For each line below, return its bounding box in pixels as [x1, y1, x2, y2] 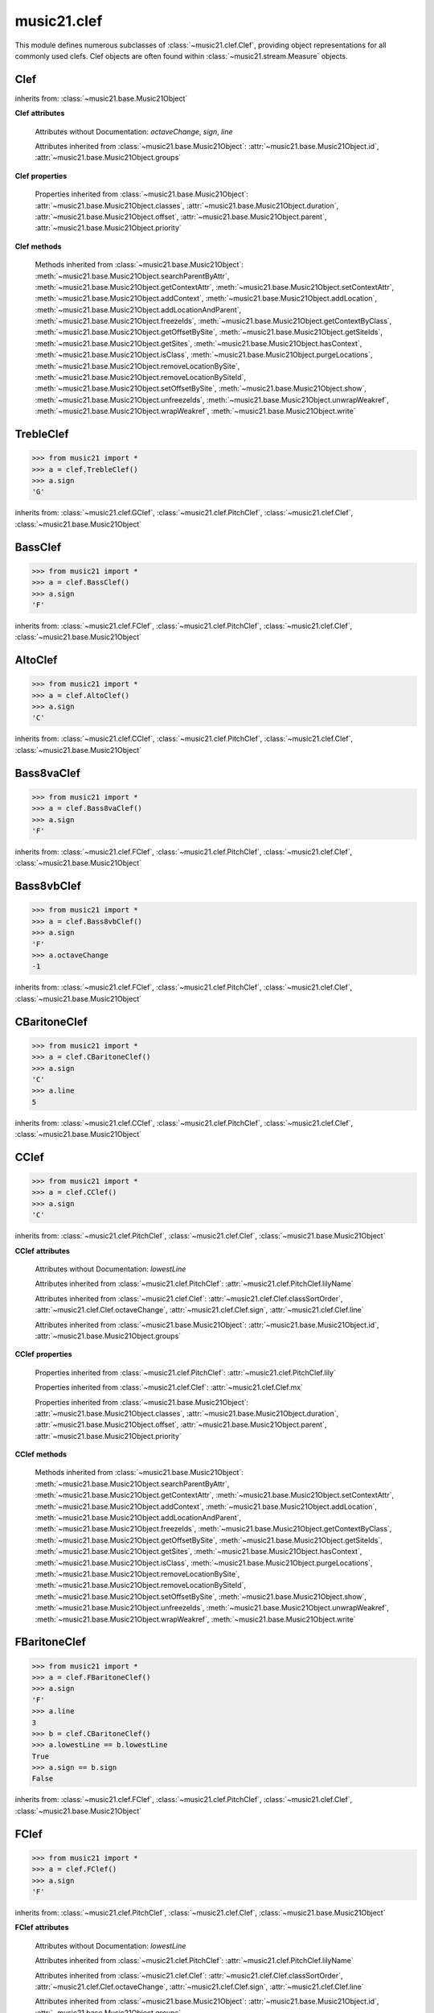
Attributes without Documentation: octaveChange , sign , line [35, 126, 233, 136]
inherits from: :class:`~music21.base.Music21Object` [14, 93, 188, 103]
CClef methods [14, 1449, 68, 1459]
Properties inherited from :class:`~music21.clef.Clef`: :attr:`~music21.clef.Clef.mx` [35, 1383, 303, 1392]
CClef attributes [14, 1246, 70, 1255]
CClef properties [14, 1350, 72, 1359]
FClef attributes [14, 1923, 69, 1932]
